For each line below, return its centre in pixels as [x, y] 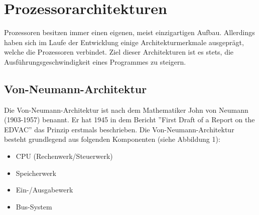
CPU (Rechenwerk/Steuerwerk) [64, 156]
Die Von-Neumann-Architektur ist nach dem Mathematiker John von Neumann [126, 110]
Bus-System [34, 206]
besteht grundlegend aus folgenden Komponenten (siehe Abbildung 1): [112, 139]
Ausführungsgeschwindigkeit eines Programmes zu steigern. [95, 61]
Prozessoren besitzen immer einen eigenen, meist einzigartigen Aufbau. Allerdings [129, 32]
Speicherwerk [36, 173]
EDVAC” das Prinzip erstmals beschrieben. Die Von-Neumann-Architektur [119, 129]
